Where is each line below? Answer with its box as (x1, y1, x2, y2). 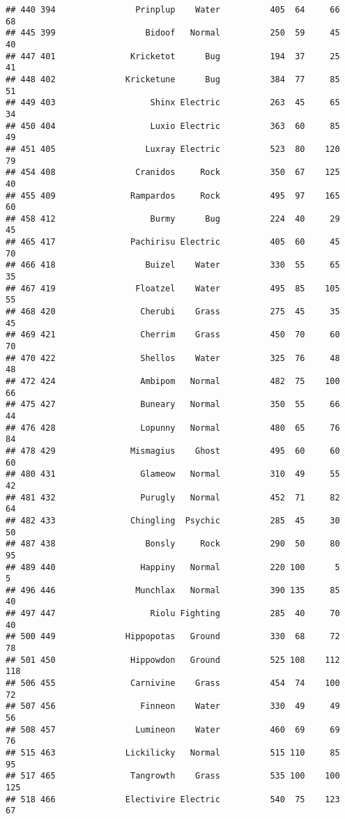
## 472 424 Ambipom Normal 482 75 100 (6, 376, 340, 386)
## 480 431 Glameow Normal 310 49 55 (6, 469, 340, 480)
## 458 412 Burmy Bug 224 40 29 (6, 213, 340, 224)
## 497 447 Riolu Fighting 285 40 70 (6, 608, 340, 619)
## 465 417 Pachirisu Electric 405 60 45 (6, 237, 340, 247)
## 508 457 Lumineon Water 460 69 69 (6, 724, 340, 735)
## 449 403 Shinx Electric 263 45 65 (6, 98, 340, 108)
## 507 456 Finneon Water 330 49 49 (6, 701, 340, 712)
